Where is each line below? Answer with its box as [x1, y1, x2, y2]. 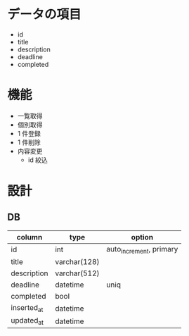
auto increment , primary [106, 244, 178, 256]
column [16, 232, 43, 242]
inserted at [11, 303, 44, 314]
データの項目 [7, 6, 82, 23]
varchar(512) [55, 268, 100, 278]
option [131, 232, 153, 242]
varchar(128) [55, 257, 100, 267]
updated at [11, 316, 44, 327]
